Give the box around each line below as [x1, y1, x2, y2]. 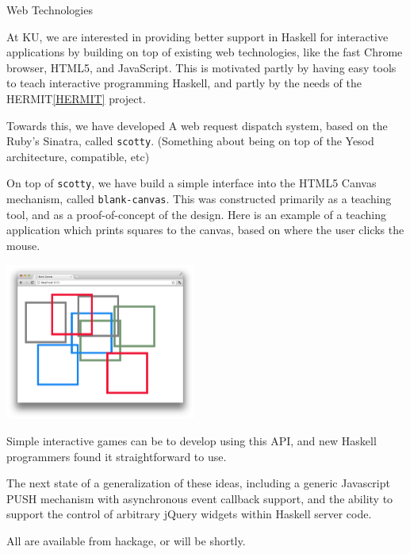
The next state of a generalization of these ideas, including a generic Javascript [6, 475, 390, 491]
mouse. [6, 237, 40, 253]
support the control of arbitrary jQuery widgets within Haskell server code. [6, 506, 372, 522]
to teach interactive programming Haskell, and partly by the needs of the [6, 75, 362, 91]
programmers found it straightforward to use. [6, 448, 227, 464]
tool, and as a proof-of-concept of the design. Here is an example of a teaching [6, 206, 387, 222]
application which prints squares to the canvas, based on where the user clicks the [6, 221, 404, 238]
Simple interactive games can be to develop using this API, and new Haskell [6, 432, 377, 448]
